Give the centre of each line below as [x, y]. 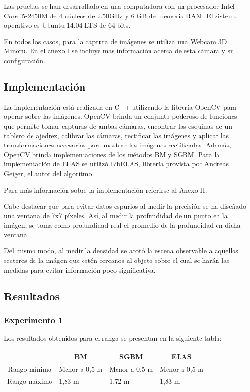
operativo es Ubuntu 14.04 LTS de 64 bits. [67, 25]
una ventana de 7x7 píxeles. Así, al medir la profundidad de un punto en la [116, 215]
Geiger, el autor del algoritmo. [49, 173]
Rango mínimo [30, 369]
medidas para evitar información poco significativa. [80, 269]
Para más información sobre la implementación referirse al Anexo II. [106, 189]
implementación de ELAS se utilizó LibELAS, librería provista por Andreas [117, 164]
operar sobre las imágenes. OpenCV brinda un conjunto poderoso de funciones [121, 116]
